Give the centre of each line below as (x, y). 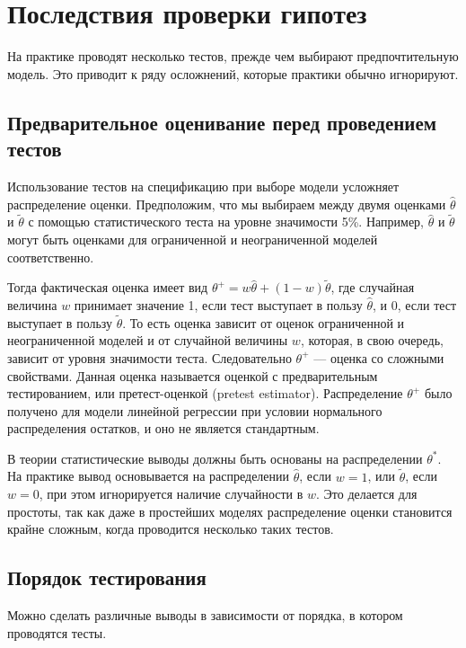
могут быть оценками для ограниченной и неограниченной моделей (193, 239)
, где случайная (373, 287)
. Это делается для (367, 494)
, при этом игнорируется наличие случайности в (171, 494)
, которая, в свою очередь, (372, 340)
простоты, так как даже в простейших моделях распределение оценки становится (230, 511)
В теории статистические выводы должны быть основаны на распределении (215, 458)
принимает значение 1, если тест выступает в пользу (218, 304)
